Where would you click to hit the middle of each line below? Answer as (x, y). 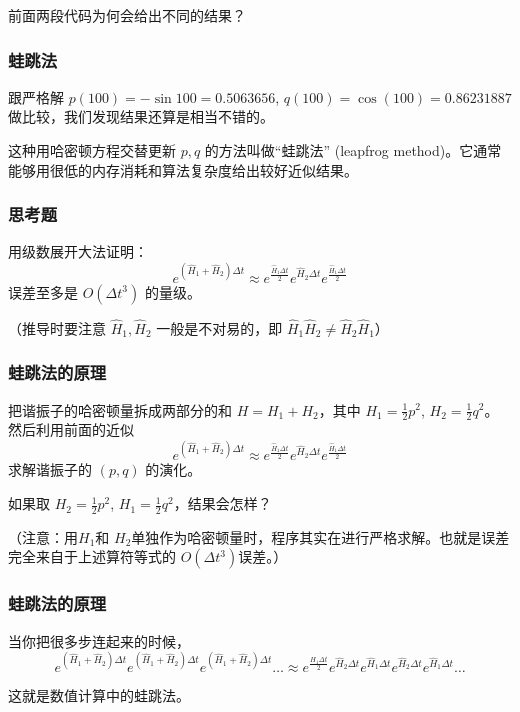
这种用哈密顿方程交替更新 (92, 150)
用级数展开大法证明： (78, 251)
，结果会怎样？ (222, 503)
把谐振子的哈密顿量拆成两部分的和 (120, 409)
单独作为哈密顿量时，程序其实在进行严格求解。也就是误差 (320, 536)
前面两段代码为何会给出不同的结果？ (127, 15)
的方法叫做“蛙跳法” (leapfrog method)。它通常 (353, 150)
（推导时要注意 (57, 327)
